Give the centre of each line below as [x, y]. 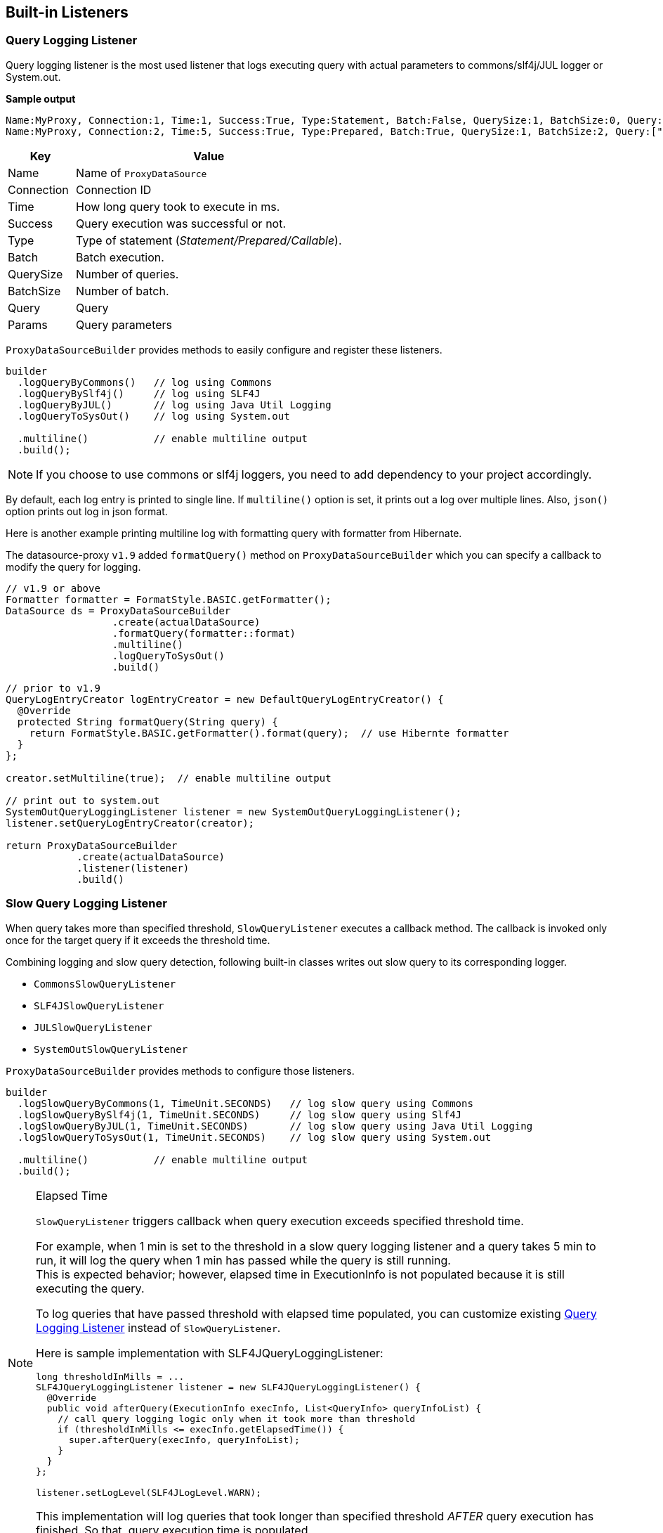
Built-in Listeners [67, 12]
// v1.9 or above [53, 588]
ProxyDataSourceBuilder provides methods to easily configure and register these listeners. [224, 349]
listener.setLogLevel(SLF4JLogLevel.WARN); [149, 1492]
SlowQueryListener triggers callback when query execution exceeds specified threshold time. [280, 1221]
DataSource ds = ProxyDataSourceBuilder [118, 610]
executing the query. [90, 1288]
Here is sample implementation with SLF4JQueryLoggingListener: [210, 1353]
